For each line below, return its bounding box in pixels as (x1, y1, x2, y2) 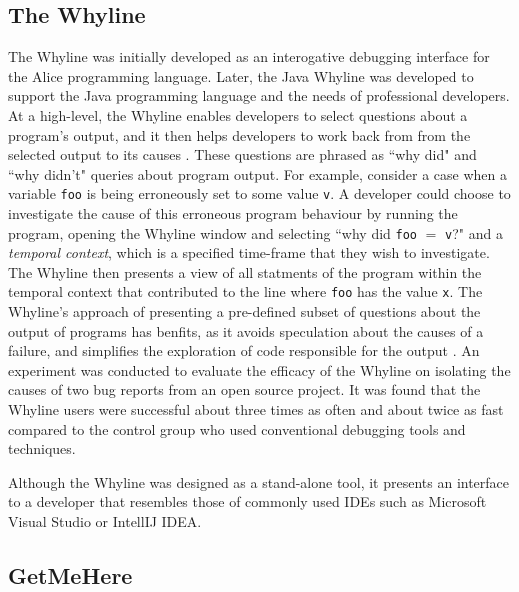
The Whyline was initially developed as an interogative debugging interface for (8, 46, 490, 67)
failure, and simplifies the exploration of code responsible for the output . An (8, 340, 480, 361)
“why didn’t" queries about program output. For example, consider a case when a (8, 163, 507, 184)
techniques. (8, 438, 76, 459)
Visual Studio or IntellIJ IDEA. (8, 511, 202, 532)
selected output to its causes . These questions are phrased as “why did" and (8, 144, 477, 165)
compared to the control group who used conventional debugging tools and (8, 418, 466, 439)
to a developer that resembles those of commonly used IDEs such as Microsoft (8, 491, 487, 512)
